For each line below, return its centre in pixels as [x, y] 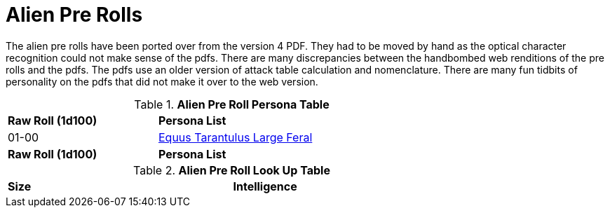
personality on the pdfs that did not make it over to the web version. [162, 81]
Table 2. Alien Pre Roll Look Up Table [232, 170]
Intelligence [265, 186]
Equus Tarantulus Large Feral [235, 137]
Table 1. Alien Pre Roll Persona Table [232, 104]
